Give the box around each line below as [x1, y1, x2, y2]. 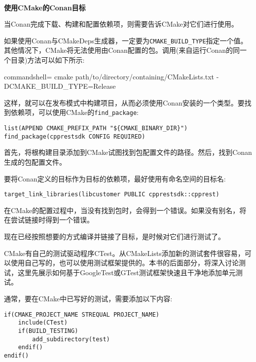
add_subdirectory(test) [32, 335, 110, 343]
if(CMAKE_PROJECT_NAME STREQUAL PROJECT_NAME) [4, 311, 159, 318]
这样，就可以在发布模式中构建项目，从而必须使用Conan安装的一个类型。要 [4, 97, 245, 108]
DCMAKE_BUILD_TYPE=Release [4, 81, 116, 91]
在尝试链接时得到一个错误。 [4, 215, 94, 225]
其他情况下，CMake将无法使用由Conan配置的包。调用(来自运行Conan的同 [4, 45, 240, 55]
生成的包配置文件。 [4, 156, 66, 167]
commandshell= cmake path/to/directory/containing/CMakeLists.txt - [4, 71, 219, 81]
